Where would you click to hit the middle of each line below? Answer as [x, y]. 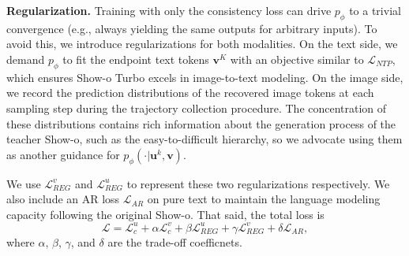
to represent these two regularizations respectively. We [258, 183]
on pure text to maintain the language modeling [264, 199]
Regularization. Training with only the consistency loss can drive [169, 10]
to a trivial [375, 10]
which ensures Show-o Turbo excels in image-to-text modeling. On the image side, [205, 77]
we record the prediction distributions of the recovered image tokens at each [190, 93]
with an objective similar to [297, 59]
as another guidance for [63, 154]
